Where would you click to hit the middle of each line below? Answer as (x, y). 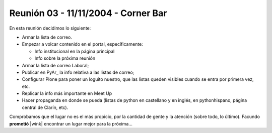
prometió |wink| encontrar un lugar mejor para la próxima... (71, 123)
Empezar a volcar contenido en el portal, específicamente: (82, 44)
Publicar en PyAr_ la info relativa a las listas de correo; (78, 72)
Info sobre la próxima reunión (65, 58)
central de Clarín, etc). (45, 107)
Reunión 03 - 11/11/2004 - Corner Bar (88, 13)
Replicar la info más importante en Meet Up (67, 93)
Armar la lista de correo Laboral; (55, 65)
